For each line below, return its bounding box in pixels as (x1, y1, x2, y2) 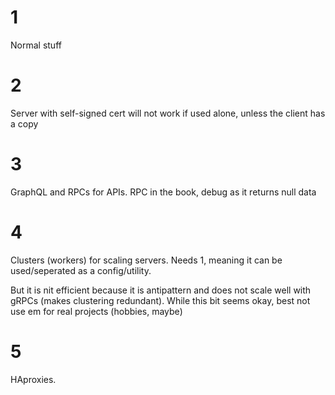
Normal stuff (10, 39, 62, 51)
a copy (10, 117, 39, 130)
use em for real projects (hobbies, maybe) (10, 305, 183, 317)
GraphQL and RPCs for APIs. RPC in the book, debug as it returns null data (10, 186, 317, 198)
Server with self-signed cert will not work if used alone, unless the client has (10, 107, 326, 119)
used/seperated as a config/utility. (10, 264, 152, 276)
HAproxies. (10, 373, 57, 385)
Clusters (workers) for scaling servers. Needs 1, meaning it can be (10, 254, 283, 266)
